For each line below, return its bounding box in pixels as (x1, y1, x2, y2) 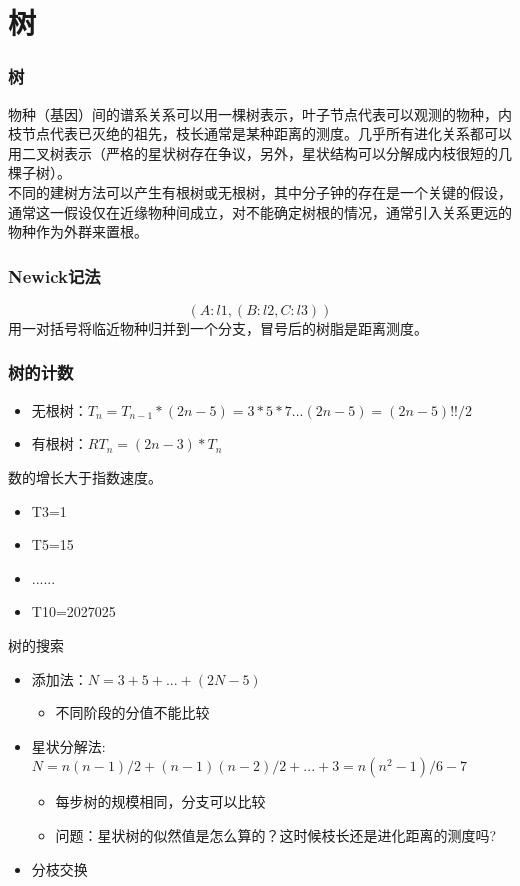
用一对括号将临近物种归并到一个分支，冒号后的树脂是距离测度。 (8, 317, 428, 338)
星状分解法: (31, 735, 106, 756)
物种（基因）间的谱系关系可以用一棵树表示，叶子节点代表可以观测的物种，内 (8, 103, 512, 124)
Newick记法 (8, 263, 101, 288)
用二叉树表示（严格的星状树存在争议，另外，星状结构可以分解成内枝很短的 (8, 142, 498, 163)
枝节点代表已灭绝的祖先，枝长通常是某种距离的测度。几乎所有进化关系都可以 (8, 123, 512, 144)
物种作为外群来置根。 (8, 221, 148, 242)
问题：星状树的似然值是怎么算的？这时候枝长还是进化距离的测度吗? (55, 824, 497, 845)
